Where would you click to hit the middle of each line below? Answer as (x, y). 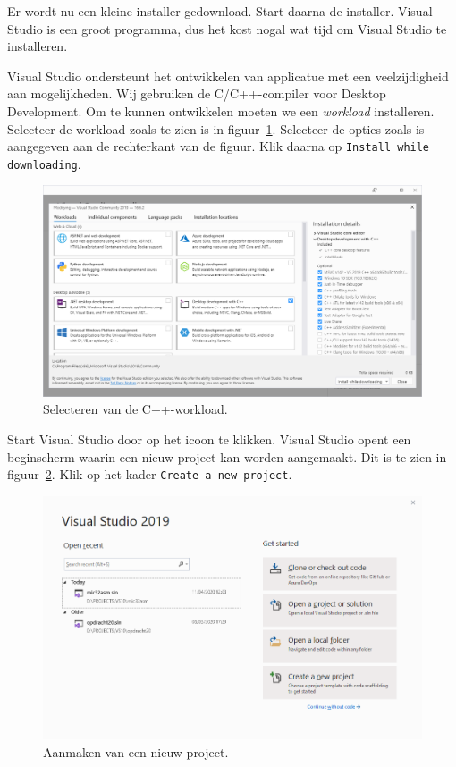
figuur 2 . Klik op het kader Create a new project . (150, 474)
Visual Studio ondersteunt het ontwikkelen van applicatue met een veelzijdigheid (228, 76)
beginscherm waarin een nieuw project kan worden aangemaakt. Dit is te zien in (227, 456)
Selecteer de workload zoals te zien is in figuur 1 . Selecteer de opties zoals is (216, 128)
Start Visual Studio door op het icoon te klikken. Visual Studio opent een (209, 439)
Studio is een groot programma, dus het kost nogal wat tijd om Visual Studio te (227, 28)
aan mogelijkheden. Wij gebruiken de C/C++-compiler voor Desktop (197, 93)
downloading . (44, 163)
